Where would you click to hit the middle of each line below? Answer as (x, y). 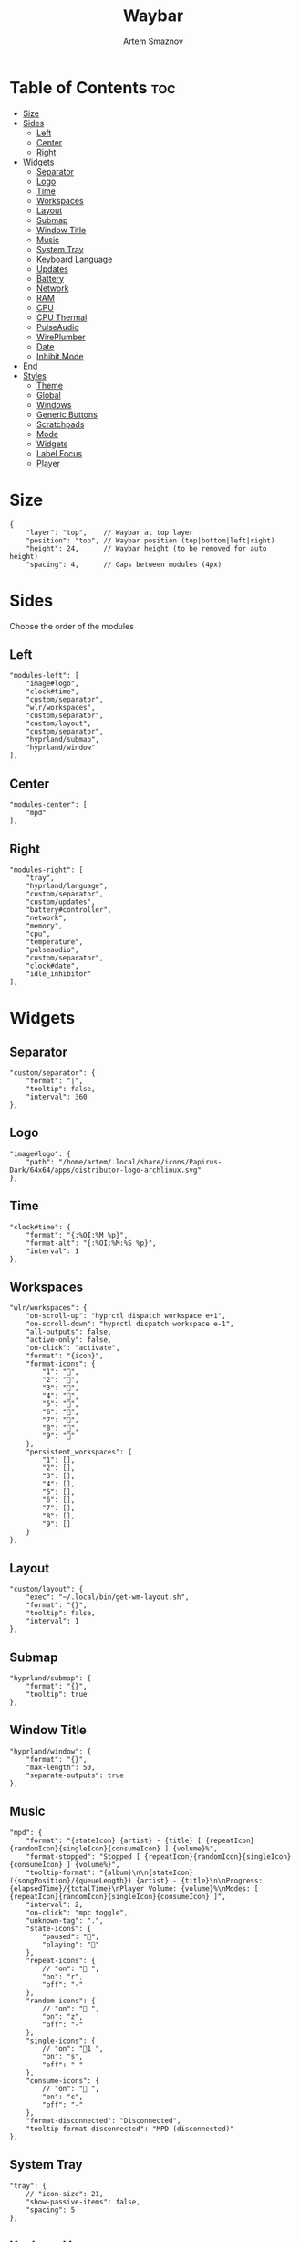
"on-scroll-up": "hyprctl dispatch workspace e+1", (126, 1316)
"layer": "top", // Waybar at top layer (110, 532)
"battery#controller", (69, 910)
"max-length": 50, (61, 1767)
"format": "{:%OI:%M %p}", (77, 1235)
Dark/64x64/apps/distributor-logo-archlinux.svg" (106, 1170)
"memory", (45, 926)
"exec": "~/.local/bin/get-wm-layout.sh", (108, 1597)
